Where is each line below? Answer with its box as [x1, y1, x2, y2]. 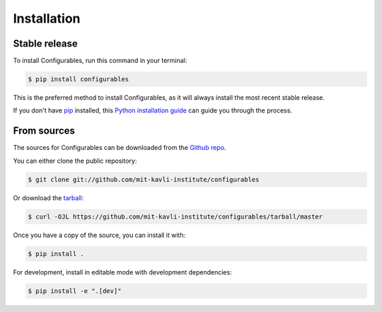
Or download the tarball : [13, 193, 84, 202]
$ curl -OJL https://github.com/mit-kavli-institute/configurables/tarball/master [28, 212, 323, 221]
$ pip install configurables [28, 75, 129, 83]
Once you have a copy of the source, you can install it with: [13, 231, 186, 239]
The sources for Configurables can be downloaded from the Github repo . [13, 144, 226, 152]
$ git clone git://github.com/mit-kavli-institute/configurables [28, 175, 260, 183]
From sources [13, 125, 76, 137]
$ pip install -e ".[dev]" [28, 287, 122, 295]
